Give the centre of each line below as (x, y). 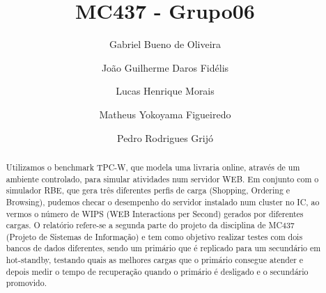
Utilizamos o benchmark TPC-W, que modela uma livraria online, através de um (153, 167)
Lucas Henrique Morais (165, 91)
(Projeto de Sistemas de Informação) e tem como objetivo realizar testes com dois (154, 236)
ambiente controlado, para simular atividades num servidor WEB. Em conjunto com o (162, 179)
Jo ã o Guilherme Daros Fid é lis (165, 67)
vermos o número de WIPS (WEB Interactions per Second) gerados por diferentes (155, 213)
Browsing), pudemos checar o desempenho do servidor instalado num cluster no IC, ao (163, 201)
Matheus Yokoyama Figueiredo (165, 114)
